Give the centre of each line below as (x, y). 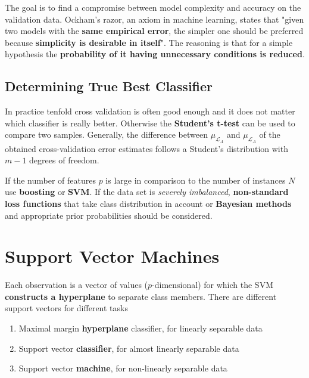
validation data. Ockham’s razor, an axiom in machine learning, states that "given (154, 19)
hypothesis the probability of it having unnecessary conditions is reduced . (155, 54)
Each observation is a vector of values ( (77, 285)
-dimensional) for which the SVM (213, 285)
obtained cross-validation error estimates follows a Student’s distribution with (146, 148)
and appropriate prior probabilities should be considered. (109, 215)
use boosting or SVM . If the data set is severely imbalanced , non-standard (147, 192)
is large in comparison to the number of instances (196, 180)
